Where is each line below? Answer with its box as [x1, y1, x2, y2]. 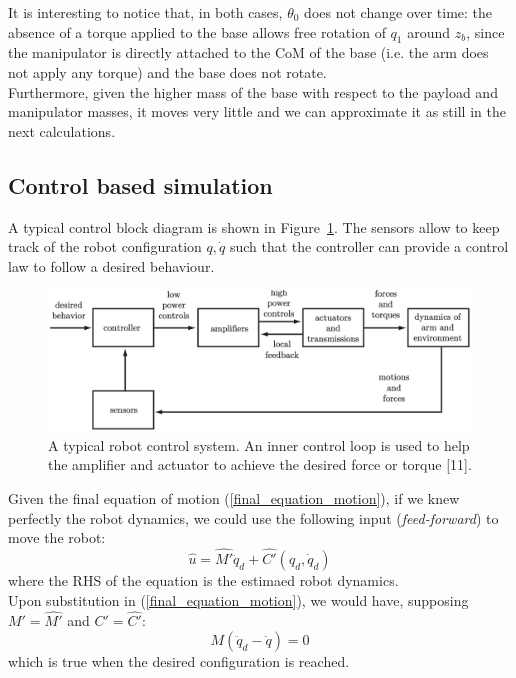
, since [466, 21, 505, 42]
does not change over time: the [304, 2, 493, 22]
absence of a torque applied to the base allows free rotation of [8, 21, 386, 42]
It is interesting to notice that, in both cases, [8, 2, 283, 22]
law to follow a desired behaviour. [8, 255, 215, 276]
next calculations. [8, 120, 116, 141]
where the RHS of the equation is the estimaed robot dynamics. [8, 569, 399, 590]
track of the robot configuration [8, 236, 202, 257]
